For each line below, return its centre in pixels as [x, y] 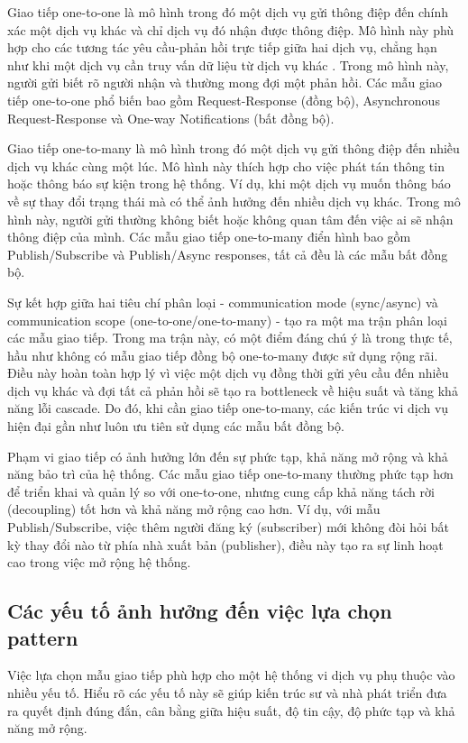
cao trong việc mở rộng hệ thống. [99, 562]
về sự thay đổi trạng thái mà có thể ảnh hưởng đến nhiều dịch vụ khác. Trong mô [234, 201]
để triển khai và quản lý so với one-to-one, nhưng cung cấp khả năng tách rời [221, 491]
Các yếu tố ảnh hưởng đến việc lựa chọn [200, 611]
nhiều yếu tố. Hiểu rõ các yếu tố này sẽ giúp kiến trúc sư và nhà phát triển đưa [227, 693]
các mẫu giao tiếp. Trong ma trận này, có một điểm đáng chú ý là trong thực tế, [230, 338]
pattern [43, 637]
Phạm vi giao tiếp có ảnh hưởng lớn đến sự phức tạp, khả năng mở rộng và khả [228, 456]
